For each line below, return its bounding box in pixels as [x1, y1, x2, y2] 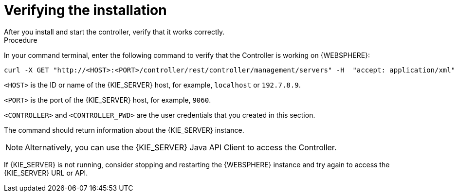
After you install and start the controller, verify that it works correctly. [4, 27, 225, 36]
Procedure [4, 36, 37, 44]
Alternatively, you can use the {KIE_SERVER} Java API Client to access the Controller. [25, 142, 337, 152]
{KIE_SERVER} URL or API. [4, 168, 88, 177]
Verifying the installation [4, 2, 167, 18]
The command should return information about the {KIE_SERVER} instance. [4, 125, 244, 134]
